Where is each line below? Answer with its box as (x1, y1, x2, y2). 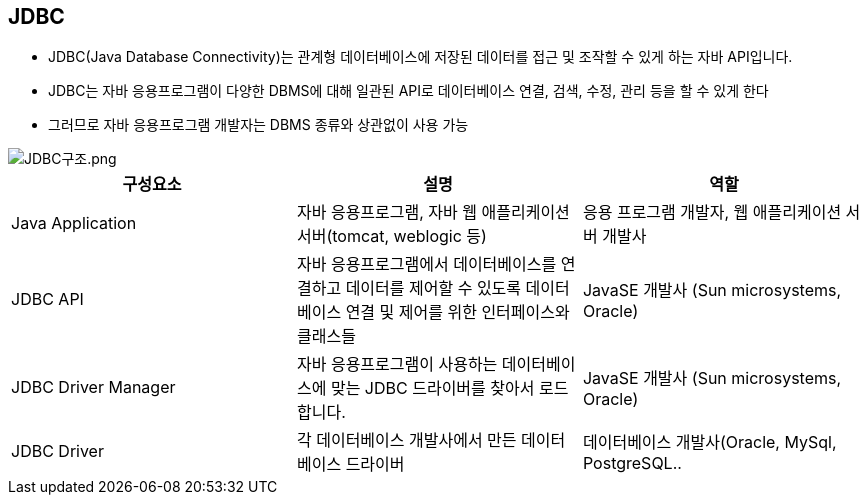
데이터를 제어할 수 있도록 (345, 278, 522, 299)
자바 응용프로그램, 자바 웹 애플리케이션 (296, 202, 570, 223)
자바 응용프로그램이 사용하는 (296, 354, 498, 375)
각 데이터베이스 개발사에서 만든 (296, 430, 517, 451)
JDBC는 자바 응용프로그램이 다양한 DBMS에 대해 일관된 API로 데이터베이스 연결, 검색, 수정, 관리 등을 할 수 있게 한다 (48, 82, 769, 100)
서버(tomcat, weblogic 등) (296, 226, 487, 247)
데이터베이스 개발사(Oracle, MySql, (582, 432, 837, 453)
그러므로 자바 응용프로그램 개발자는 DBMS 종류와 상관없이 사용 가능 (48, 116, 469, 134)
